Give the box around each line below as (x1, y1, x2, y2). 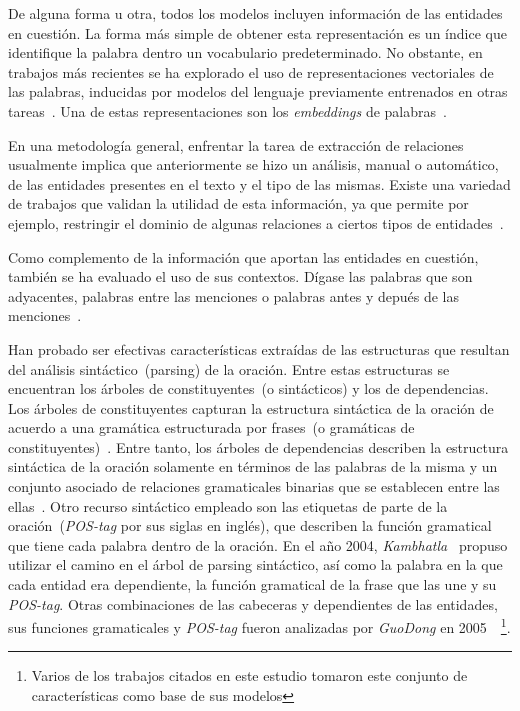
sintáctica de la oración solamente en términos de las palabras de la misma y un (8, 456, 498, 477)
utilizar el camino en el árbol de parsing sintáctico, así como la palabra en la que (8, 554, 503, 575)
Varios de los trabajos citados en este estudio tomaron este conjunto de (31, 665, 468, 686)
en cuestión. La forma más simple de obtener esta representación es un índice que (8, 22, 507, 43)
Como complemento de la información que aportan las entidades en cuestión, (8, 246, 479, 267)
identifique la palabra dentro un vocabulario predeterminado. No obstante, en (8, 42, 483, 63)
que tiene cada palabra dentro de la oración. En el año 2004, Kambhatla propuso (8, 534, 508, 555)
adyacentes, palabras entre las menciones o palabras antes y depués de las (8, 285, 460, 306)
